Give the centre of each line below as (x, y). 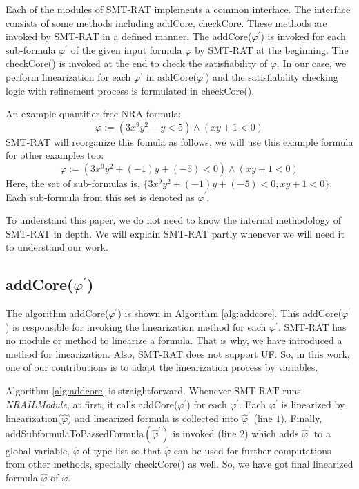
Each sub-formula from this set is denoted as (100, 196)
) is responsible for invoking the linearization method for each (136, 326)
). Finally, (301, 418)
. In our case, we (311, 63)
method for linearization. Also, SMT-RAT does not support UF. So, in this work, (178, 353)
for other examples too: (55, 155)
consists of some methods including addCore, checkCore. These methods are (166, 22)
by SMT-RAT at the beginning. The (271, 49)
